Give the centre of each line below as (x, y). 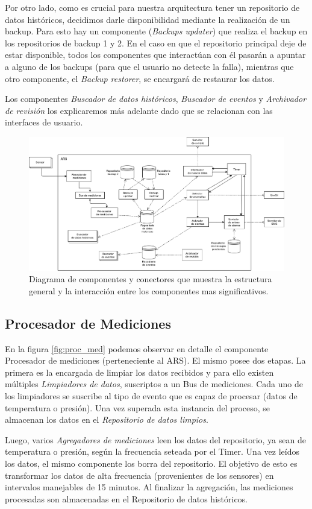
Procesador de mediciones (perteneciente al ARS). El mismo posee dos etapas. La (155, 360)
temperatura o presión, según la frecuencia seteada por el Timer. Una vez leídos (152, 451)
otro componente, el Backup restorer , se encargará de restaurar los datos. (140, 78)
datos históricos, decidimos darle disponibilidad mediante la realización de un (148, 19)
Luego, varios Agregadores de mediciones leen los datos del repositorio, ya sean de (155, 439)
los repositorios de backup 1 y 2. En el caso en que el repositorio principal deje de (156, 43)
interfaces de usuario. (44, 122)
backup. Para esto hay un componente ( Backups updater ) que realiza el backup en (156, 31)
